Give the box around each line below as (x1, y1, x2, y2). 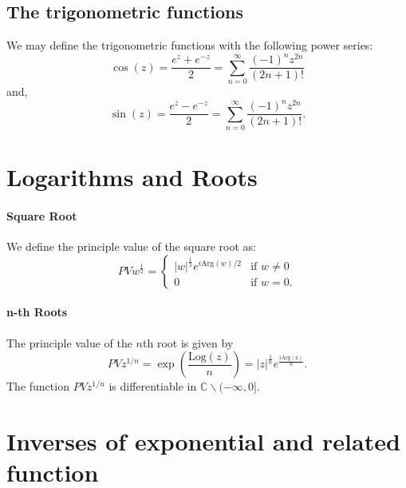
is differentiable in (108, 378, 197, 395)
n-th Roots (6, 304, 68, 320)
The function (6, 378, 69, 395)
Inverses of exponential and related (6, 424, 400, 457)
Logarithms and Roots (6, 161, 258, 193)
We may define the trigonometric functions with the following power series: (6, 37, 373, 54)
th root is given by (143, 334, 234, 351)
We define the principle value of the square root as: (6, 238, 256, 255)
